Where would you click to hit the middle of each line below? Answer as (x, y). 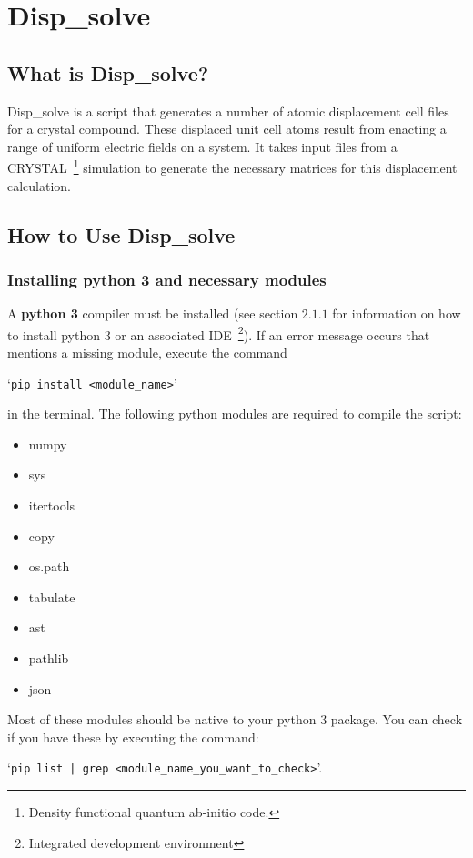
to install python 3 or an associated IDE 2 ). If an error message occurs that (219, 333)
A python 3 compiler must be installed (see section (153, 313)
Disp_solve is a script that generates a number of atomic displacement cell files (228, 111)
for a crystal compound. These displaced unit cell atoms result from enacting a (227, 129)
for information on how (397, 313)
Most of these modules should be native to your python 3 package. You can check (235, 719)
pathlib (49, 658)
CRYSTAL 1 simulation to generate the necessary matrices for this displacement (232, 167)
